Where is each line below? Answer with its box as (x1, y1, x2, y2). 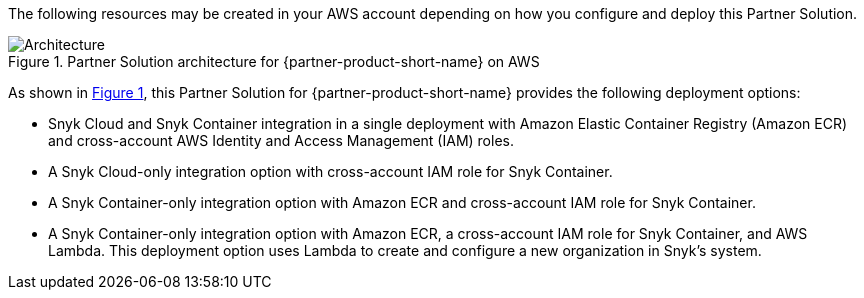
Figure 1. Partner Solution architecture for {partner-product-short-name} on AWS (8, 53, 540, 70)
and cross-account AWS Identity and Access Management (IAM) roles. (48, 132, 514, 149)
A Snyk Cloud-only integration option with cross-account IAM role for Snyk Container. (48, 163, 613, 180)
